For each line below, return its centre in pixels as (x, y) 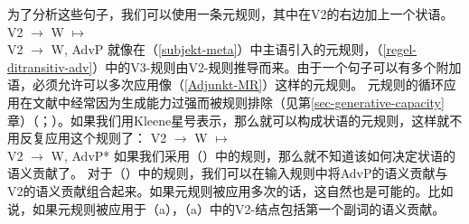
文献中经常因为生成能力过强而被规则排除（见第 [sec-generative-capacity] (238, 102)
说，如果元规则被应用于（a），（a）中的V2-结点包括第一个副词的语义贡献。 (226, 208)
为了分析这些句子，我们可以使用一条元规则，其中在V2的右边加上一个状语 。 (230, 14)
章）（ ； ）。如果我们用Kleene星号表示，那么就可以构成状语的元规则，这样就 (229, 120)
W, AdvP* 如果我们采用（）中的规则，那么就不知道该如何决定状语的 (253, 155)
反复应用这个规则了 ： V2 (93, 138)
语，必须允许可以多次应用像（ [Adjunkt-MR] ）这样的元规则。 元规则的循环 (225, 84)
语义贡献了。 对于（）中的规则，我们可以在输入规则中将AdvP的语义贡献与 (228, 173)
